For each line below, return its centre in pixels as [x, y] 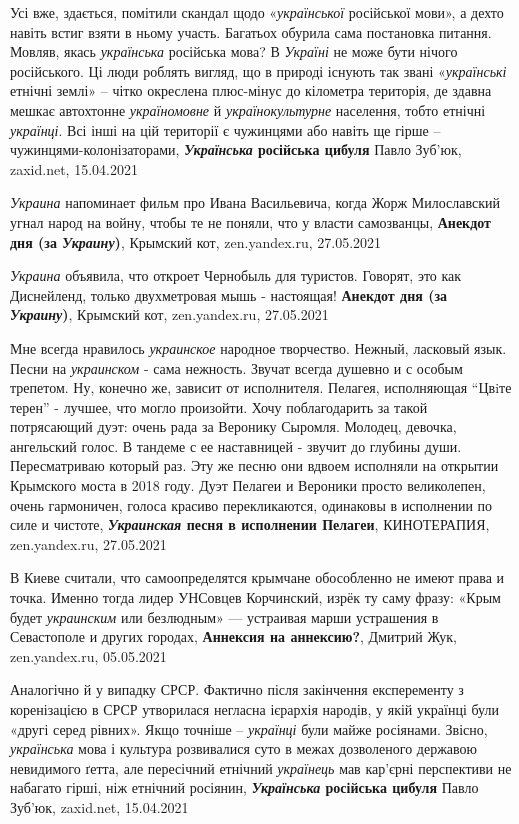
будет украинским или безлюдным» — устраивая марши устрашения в [224, 616]
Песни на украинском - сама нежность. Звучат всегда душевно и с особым [236, 367]
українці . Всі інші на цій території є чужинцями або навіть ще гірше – [225, 129]
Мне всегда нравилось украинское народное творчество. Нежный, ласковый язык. [258, 347]
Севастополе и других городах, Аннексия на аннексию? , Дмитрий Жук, [233, 636]
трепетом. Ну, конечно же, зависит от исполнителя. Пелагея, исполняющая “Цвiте [261, 387]
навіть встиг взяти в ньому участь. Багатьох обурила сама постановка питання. [251, 31]
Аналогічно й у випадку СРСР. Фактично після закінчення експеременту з [237, 689]
